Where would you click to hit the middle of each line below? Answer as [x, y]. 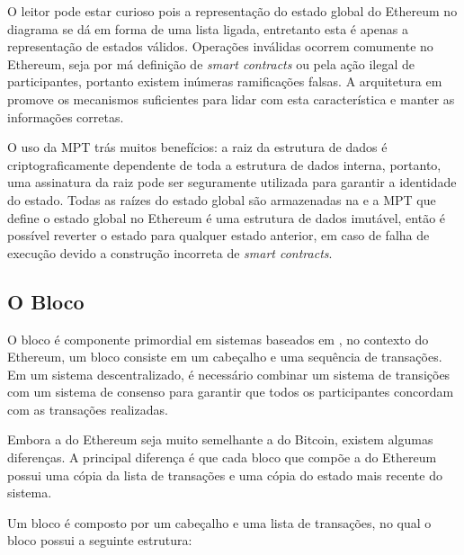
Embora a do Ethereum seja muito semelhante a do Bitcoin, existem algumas [220, 439]
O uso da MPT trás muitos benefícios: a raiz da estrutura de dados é [197, 147]
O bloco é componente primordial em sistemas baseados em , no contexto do [218, 339]
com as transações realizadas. [88, 409]
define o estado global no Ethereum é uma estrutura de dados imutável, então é [227, 217]
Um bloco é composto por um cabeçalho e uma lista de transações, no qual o [219, 522]
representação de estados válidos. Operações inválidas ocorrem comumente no [220, 46]
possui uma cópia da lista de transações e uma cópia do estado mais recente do [225, 474]
